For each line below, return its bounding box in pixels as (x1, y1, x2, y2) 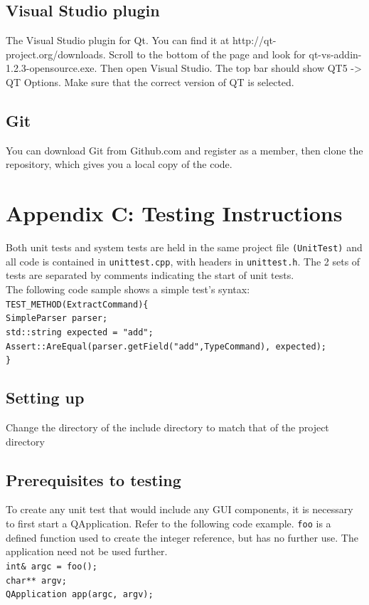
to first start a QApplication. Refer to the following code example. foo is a (6, 516, 331, 531)
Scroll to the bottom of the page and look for (109, 46, 306, 61)
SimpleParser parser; (6, 313, 108, 324)
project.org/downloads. (6, 46, 106, 61)
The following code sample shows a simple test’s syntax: (6, 282, 250, 296)
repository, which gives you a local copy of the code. (6, 157, 232, 172)
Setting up (6, 386, 85, 409)
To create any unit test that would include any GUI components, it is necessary (6, 502, 353, 517)
